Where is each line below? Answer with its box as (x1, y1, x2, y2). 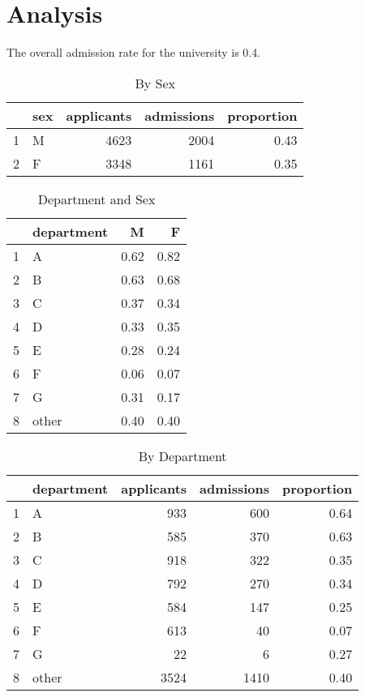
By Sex (135, 73, 175, 92)
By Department (138, 446, 227, 465)
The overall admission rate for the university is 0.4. (6, 44, 261, 61)
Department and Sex (37, 189, 156, 208)
